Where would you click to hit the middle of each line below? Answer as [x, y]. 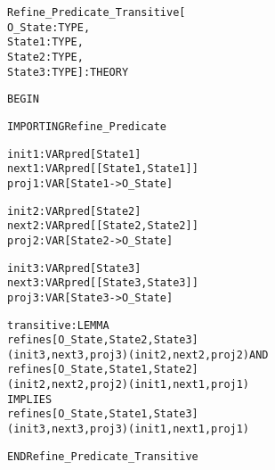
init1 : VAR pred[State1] [74, 154]
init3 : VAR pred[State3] [74, 268]
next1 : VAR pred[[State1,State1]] [103, 169]
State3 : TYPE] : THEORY [68, 72]
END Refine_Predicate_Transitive [103, 456]
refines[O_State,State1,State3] [103, 414]
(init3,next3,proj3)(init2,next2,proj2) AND [138, 355]
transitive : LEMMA [58, 325]
